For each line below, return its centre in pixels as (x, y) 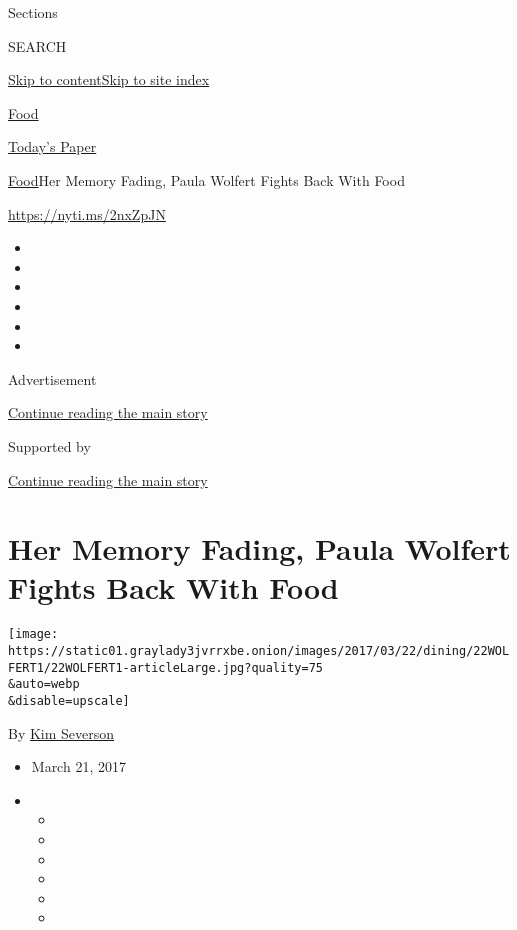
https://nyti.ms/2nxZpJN (87, 213)
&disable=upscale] (69, 701)
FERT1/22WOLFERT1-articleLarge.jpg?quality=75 (165, 667)
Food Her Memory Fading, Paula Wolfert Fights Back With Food (206, 179)
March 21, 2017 (78, 766)
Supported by (49, 445)
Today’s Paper (52, 146)
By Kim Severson (61, 732)
